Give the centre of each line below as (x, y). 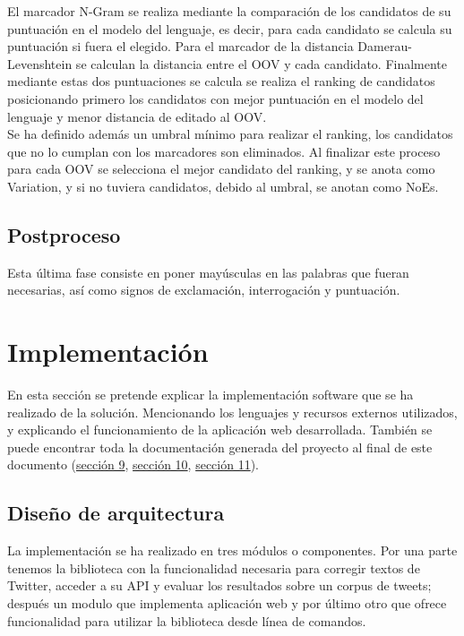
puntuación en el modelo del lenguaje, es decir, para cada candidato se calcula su (230, 28)
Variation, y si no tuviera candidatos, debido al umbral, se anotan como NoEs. (223, 186)
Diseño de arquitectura (116, 513)
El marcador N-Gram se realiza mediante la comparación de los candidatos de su (229, 11)
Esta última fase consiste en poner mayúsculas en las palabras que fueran (208, 272)
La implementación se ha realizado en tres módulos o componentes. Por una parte (232, 550)
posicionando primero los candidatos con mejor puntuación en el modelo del (215, 98)
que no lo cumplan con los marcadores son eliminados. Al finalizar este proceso (224, 151)
